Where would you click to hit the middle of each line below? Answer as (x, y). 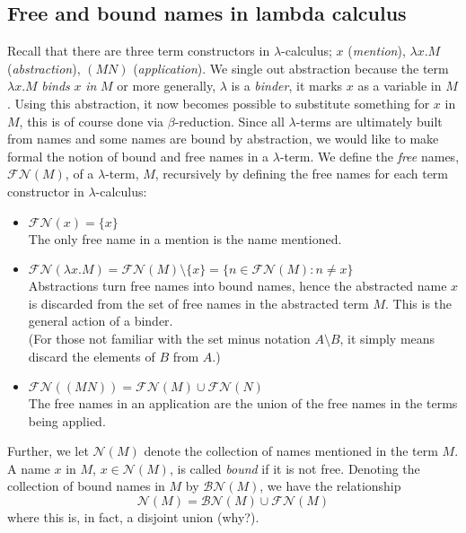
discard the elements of (92, 356)
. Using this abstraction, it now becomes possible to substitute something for (219, 103)
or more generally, (167, 86)
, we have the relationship (330, 486)
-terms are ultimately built (369, 121)
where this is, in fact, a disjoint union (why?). (133, 517)
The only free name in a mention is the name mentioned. (185, 238)
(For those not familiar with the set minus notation (169, 338)
